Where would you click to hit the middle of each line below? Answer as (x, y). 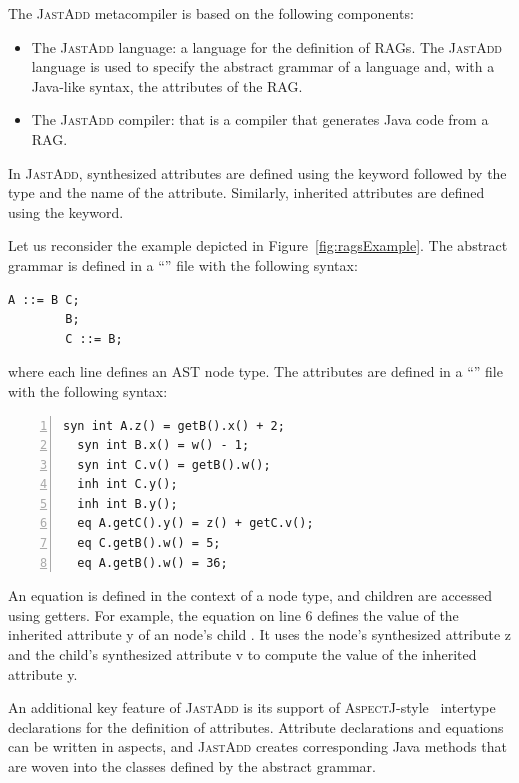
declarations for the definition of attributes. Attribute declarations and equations (256, 726)
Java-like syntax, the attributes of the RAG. (167, 85)
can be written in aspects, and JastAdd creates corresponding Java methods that (257, 746)
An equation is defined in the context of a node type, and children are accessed (250, 595)
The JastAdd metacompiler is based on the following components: (211, 13)
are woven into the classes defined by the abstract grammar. (192, 766)
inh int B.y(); (127, 503)
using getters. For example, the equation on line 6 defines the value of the (233, 614)
